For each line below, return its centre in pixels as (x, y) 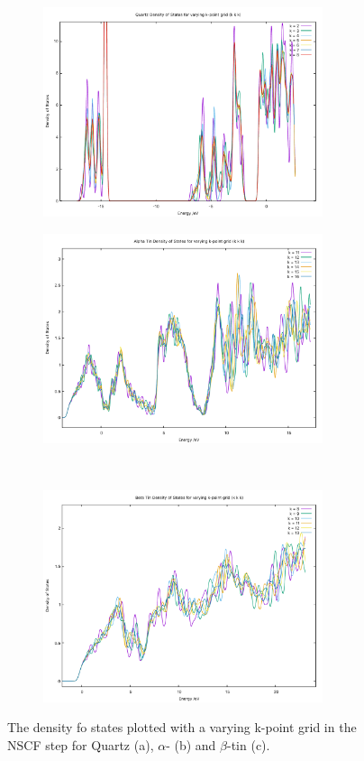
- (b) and (191, 744)
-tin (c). (249, 744)
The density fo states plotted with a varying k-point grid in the (182, 727)
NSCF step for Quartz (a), (81, 744)
